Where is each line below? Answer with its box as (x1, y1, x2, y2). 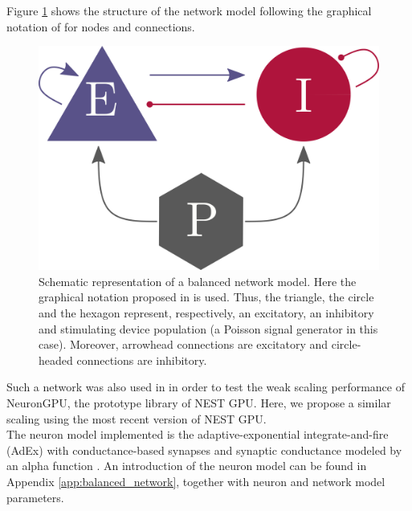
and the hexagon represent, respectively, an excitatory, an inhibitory (39, 305, 374, 321)
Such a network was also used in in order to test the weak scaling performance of (6, 378, 405, 395)
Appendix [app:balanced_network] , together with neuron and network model (6, 472, 385, 489)
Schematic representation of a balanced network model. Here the (39, 272, 357, 289)
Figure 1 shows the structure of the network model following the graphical (6, 2, 372, 18)
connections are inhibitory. (76, 351, 207, 368)
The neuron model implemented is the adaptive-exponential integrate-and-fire (6, 426, 389, 443)
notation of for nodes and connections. (6, 18, 195, 35)
